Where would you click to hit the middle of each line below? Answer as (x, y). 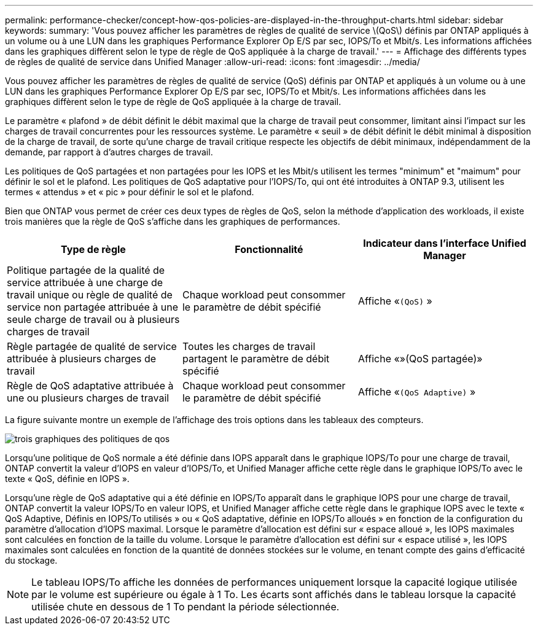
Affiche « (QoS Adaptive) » (417, 392)
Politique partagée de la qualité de (86, 270)
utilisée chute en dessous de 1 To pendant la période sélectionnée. (185, 607)
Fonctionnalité (269, 249)
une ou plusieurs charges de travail (88, 398)
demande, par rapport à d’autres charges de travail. (109, 152)
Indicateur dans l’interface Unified (445, 243)
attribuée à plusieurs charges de (82, 359)
